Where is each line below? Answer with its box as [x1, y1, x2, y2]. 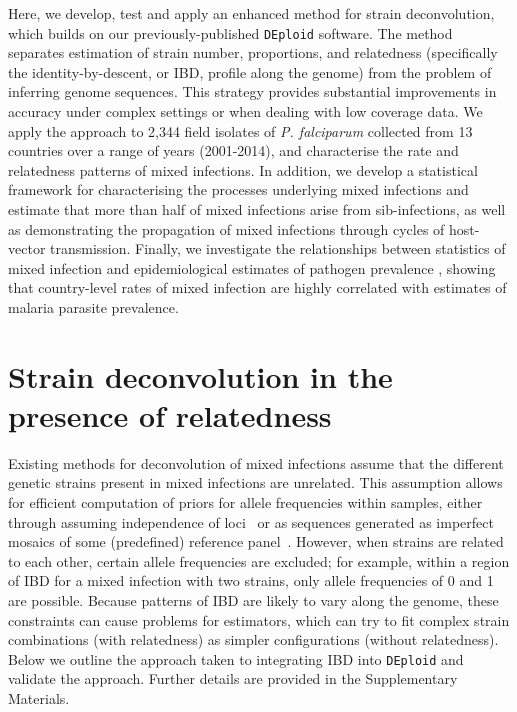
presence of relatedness [8, 394, 332, 435]
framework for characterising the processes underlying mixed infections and [8, 179, 469, 200]
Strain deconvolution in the [8, 355, 393, 396]
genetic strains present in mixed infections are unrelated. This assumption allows [8, 472, 503, 493]
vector [8, 238, 46, 259]
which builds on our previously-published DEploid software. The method [8, 22, 453, 43]
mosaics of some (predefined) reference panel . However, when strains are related [8, 531, 504, 552]
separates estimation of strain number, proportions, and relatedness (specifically [8, 42, 498, 63]
